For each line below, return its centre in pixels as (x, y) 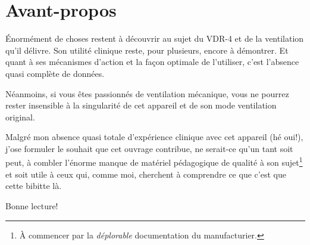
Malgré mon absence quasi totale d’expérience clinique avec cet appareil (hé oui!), (154, 137)
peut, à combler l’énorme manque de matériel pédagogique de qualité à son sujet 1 (154, 162)
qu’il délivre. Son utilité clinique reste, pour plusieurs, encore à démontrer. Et (147, 50)
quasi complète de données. (55, 73)
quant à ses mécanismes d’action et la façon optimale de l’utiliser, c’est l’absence (152, 62)
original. (20, 117)
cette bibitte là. (34, 186)
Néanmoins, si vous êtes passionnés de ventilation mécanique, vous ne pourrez (147, 93)
